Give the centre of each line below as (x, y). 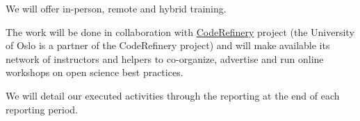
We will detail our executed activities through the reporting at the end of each (173, 95)
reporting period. (42, 109)
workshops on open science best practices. (95, 72)
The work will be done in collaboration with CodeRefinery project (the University (180, 31)
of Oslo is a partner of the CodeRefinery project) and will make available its (168, 45)
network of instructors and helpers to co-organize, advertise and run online (165, 58)
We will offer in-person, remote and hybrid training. (116, 8)
